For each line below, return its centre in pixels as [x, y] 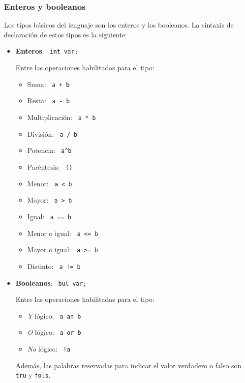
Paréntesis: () [50, 166]
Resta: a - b [48, 101]
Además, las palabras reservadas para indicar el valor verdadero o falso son [128, 365]
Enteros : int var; [47, 51]
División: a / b [52, 133]
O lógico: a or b [54, 332]
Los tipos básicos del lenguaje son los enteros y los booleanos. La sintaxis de [119, 25]
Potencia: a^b [49, 150]
